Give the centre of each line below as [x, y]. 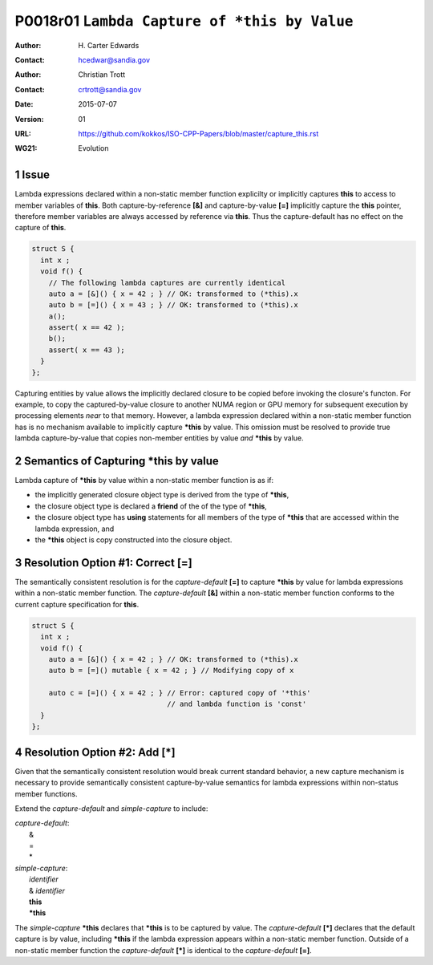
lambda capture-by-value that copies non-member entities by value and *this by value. [159, 438]
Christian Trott [102, 75]
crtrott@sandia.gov [110, 89]
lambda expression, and [75, 529]
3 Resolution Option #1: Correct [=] [103, 563]
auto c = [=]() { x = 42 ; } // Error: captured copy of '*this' [180, 693]
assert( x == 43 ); [87, 350]
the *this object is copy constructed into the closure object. [134, 540]
